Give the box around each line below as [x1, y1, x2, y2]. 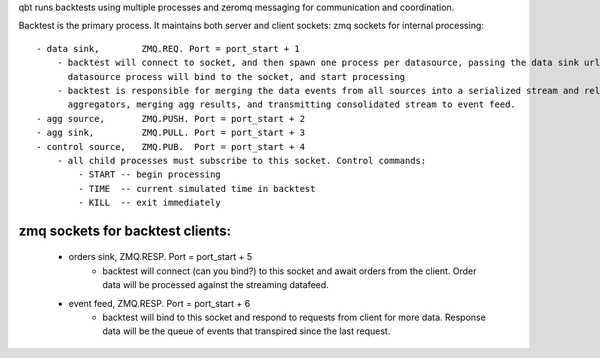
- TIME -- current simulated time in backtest [78, 183, 316, 194]
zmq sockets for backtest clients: [18, 222, 232, 239]
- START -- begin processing [78, 169, 222, 180]
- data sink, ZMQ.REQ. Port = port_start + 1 [36, 43, 300, 54]
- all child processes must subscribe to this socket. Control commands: [56, 155, 427, 166]
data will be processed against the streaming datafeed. [102, 279, 329, 291]
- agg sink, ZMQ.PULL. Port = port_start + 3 [36, 127, 305, 139]
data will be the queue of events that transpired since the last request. [102, 325, 391, 337]
